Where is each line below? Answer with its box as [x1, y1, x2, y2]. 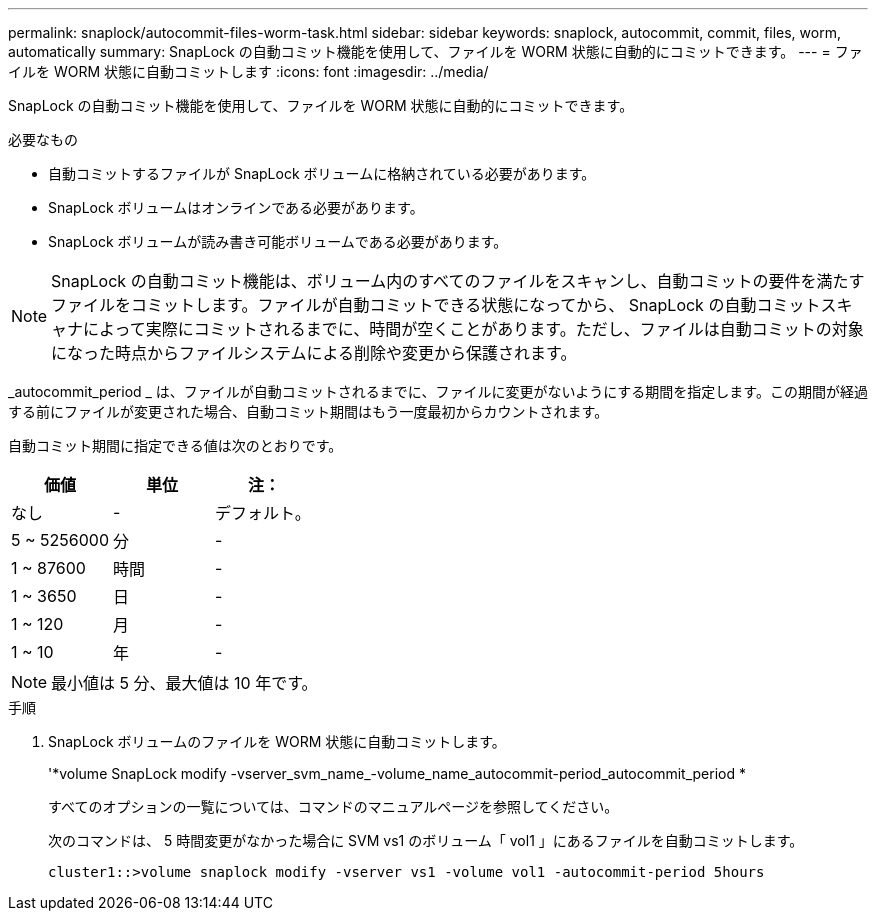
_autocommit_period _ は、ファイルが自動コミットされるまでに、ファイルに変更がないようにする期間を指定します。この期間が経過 [8, 383, 868, 400]
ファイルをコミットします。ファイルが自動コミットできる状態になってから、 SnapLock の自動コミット [51, 295, 821, 315]
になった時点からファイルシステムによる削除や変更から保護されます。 [51, 343, 577, 363]
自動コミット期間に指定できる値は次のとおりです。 [8, 437, 343, 454]
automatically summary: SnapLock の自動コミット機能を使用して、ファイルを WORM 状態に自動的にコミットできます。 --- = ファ [8, 43, 863, 60]
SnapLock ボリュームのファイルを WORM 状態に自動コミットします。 [48, 733, 506, 750]
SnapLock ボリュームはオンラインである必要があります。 [48, 199, 424, 216]
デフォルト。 [215, 503, 311, 523]
